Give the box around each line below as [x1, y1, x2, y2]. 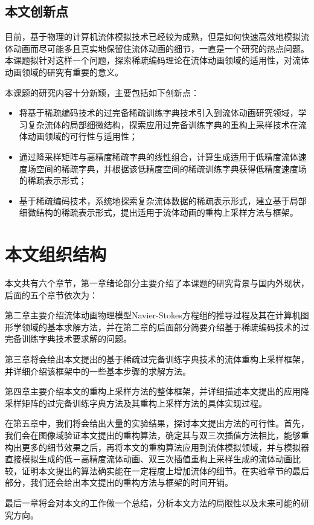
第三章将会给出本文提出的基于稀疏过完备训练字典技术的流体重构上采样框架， [5, 353, 309, 366]
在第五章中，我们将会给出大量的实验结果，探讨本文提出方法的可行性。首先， [5, 417, 309, 430]
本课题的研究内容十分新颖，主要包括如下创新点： [5, 86, 199, 98]
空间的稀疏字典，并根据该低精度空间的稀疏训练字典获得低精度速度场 [36, 162, 307, 175]
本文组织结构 [5, 242, 107, 266]
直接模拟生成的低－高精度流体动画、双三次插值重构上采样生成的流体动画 [5, 453, 292, 465]
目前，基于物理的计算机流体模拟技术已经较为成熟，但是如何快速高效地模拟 [5, 30, 301, 43]
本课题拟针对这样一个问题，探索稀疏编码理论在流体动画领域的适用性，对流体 [5, 54, 309, 66]
